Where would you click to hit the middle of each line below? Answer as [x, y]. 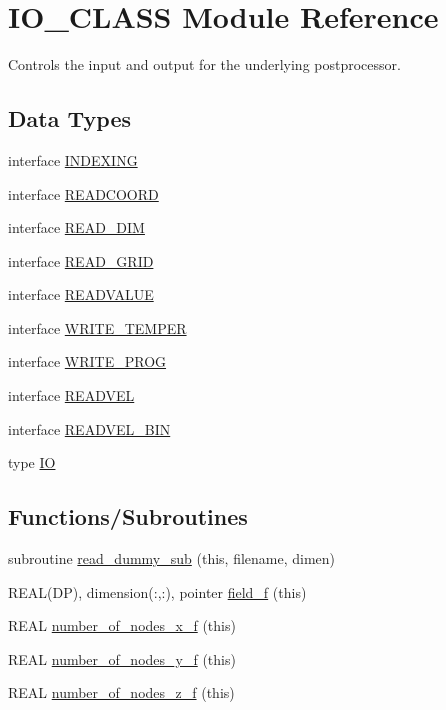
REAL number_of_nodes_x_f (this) [122, 625]
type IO [32, 462]
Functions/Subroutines [128, 516]
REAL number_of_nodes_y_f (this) [122, 658]
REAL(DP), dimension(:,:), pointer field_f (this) [157, 591]
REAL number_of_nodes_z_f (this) [121, 692]
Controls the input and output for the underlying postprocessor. [204, 64]
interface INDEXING [73, 159]
